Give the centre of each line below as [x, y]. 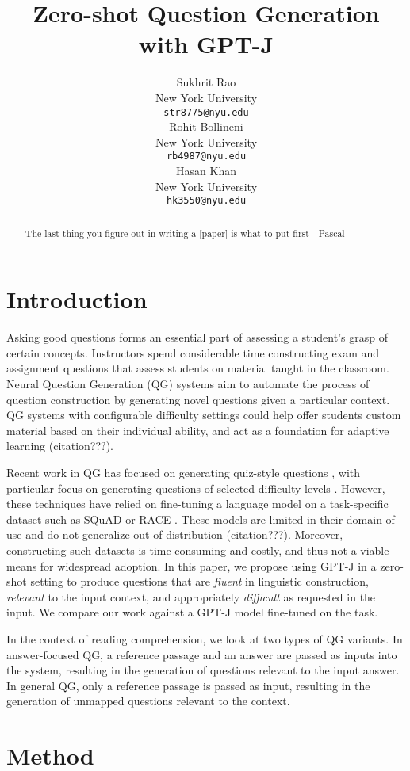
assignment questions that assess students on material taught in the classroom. [198, 368]
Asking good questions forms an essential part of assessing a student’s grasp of [197, 337]
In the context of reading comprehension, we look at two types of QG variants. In [205, 638]
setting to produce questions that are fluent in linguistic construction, [199, 581]
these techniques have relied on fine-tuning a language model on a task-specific [197, 504]
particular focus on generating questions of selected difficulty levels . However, [196, 488]
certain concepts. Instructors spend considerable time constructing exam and [193, 352]
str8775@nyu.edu [206, 112]
